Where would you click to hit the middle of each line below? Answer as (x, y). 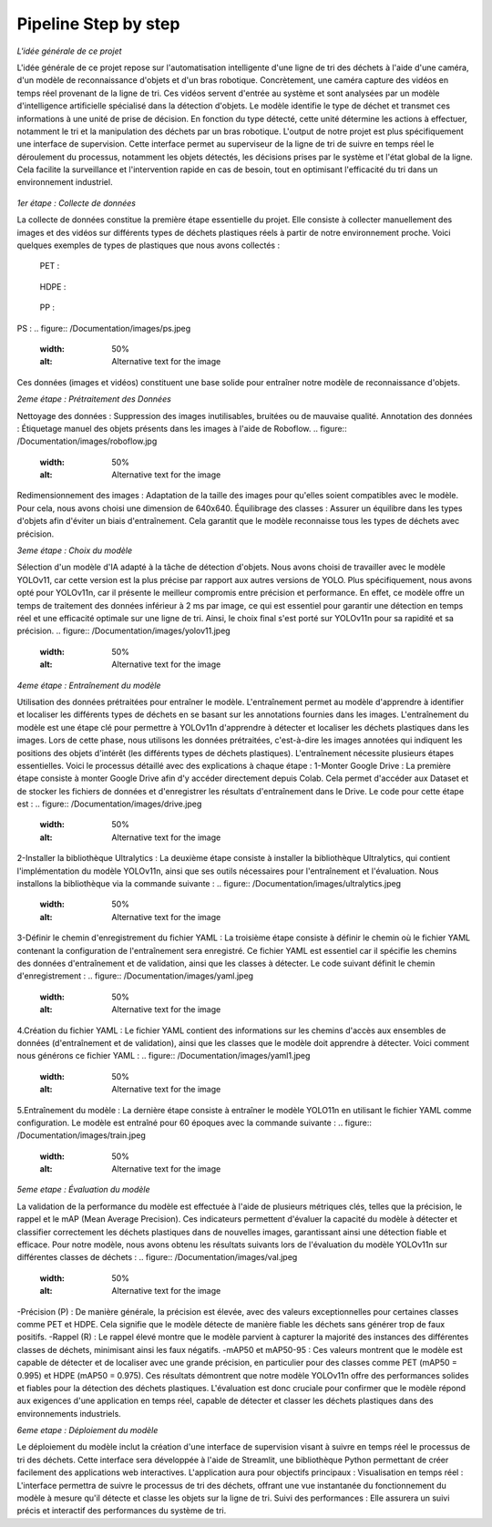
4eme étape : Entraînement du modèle (89, 685)
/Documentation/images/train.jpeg (81, 1135)
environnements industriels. (69, 1413)
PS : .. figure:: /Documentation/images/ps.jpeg (104, 328)
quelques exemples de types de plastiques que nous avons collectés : (149, 245)
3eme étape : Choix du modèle (75, 550)
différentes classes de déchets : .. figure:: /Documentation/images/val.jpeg (157, 1257)
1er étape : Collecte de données (77, 203)
